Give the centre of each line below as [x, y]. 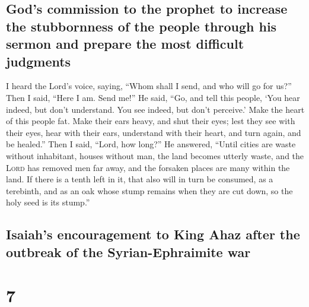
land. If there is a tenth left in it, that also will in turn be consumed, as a [140, 179]
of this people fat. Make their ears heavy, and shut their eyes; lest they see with [151, 121]
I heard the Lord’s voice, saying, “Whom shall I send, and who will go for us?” [149, 86]
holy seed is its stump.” [48, 202]
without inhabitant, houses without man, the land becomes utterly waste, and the [155, 155]
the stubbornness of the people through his [141, 26]
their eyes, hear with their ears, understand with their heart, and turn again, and [154, 132]
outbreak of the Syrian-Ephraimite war [128, 251]
